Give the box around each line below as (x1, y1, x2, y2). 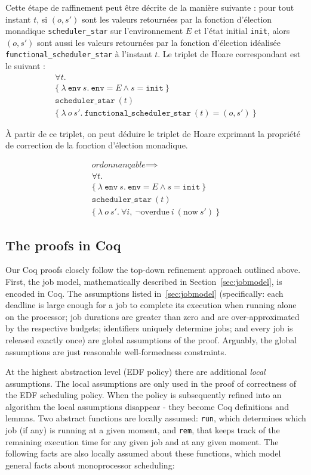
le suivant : (5, 60, 45, 72)
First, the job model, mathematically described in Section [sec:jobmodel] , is (5, 275, 282, 287)
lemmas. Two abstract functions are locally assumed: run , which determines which (5, 412, 306, 424)
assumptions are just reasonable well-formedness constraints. (5, 345, 227, 358)
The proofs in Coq (5, 235, 121, 254)
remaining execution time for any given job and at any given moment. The (5, 435, 279, 448)
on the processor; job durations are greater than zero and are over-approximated (5, 310, 300, 322)
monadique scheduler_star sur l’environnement (5, 24, 183, 37)
